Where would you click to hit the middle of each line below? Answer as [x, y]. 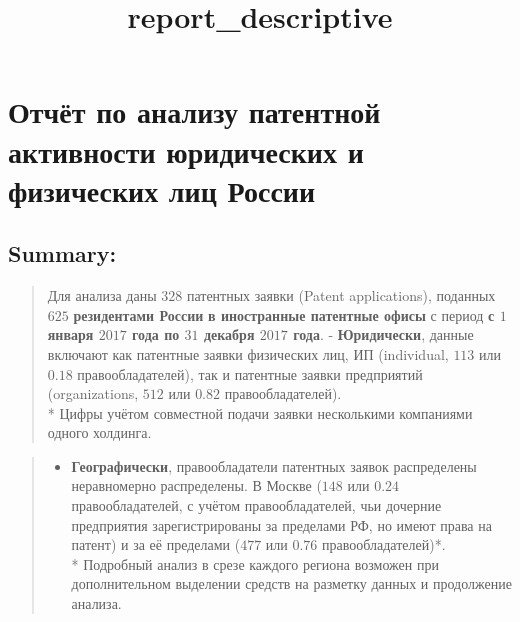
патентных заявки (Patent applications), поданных [341, 295]
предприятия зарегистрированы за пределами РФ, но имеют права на [281, 524]
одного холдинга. [99, 432]
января [70, 334]
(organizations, [93, 393]
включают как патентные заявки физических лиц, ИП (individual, [248, 353]
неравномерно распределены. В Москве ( [196, 485]
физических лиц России [162, 189]
